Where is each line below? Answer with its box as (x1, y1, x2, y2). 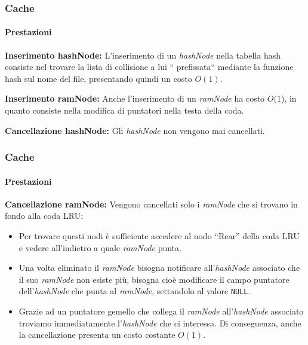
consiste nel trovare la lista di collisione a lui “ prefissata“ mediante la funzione (5, 60, 294, 73)
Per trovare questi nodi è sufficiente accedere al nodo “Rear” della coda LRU (19, 230, 300, 242)
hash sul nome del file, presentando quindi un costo (5, 72, 192, 84)
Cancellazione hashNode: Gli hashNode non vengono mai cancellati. (5, 124, 265, 136)
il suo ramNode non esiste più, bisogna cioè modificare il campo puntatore (19, 273, 289, 285)
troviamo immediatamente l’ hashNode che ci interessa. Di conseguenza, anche (19, 316, 301, 329)
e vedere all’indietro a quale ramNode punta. (19, 241, 181, 254)
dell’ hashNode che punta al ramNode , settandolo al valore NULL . (19, 285, 251, 297)
